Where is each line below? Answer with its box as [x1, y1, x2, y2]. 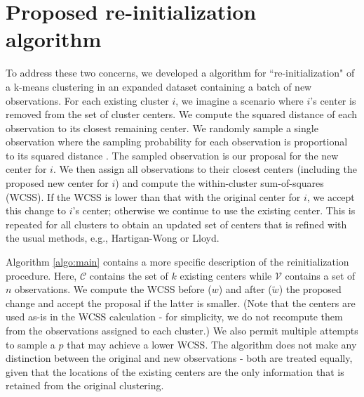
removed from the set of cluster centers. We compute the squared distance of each [6, 107, 358, 122]
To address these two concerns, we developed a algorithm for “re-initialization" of [6, 65, 355, 80]
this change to [6, 203, 67, 218]
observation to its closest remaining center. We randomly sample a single [6, 120, 318, 135]
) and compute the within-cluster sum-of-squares [115, 176, 324, 190]
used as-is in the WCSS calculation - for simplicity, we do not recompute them [6, 309, 343, 324]
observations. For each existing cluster [6, 93, 169, 108]
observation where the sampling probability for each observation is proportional [6, 134, 348, 149]
